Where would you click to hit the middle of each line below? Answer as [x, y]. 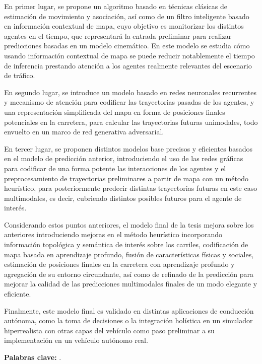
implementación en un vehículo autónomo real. [76, 340]
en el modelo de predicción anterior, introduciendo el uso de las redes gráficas [124, 158]
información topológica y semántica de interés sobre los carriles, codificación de [126, 244]
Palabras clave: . [33, 357]
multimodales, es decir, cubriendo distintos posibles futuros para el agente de [123, 198]
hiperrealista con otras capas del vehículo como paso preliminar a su [109, 330]
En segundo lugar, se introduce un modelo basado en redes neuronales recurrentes [130, 92]
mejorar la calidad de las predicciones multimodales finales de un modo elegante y [131, 284]
